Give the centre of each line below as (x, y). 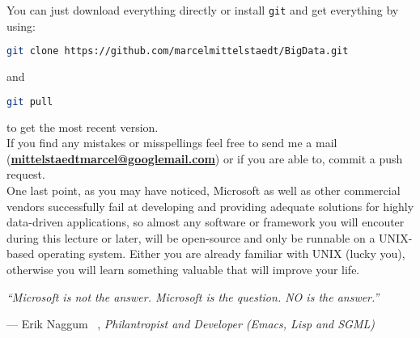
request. (26, 174)
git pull (30, 101)
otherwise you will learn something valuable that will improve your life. (183, 269)
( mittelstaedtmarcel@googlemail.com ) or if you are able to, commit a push (205, 158)
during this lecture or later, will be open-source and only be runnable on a (191, 237)
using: (21, 25)
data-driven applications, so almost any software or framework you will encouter (206, 222)
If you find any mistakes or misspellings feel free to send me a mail (172, 143)
